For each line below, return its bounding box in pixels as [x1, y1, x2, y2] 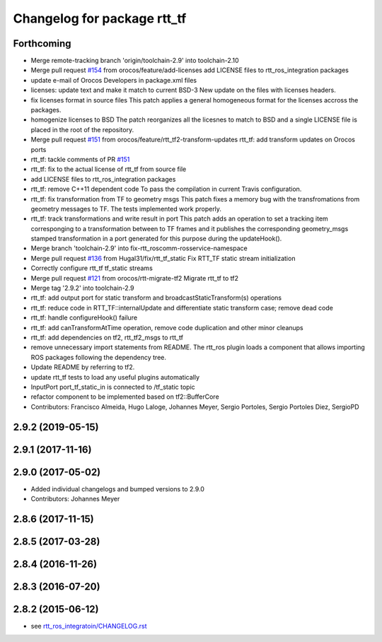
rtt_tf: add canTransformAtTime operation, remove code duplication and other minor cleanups [30, 323, 303, 332]
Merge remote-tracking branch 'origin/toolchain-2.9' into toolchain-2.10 [30, 57, 240, 65]
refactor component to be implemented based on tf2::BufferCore [30, 392, 219, 401]
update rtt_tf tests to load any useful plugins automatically [30, 373, 200, 381]
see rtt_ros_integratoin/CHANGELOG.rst [30, 622, 148, 631]
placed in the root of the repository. [30, 125, 134, 134]
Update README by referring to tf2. [30, 363, 135, 371]
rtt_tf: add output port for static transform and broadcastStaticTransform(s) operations [30, 293, 282, 302]
